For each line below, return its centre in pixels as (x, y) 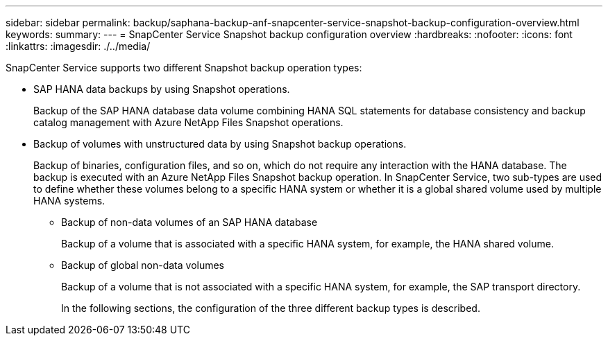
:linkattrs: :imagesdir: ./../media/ (78, 46)
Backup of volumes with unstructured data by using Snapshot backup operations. (220, 144)
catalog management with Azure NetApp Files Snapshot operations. (188, 122)
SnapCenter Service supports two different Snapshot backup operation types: (184, 68)
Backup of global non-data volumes (143, 265)
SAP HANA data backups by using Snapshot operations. (162, 89)
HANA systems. (69, 201)
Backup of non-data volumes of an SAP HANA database (189, 222)
